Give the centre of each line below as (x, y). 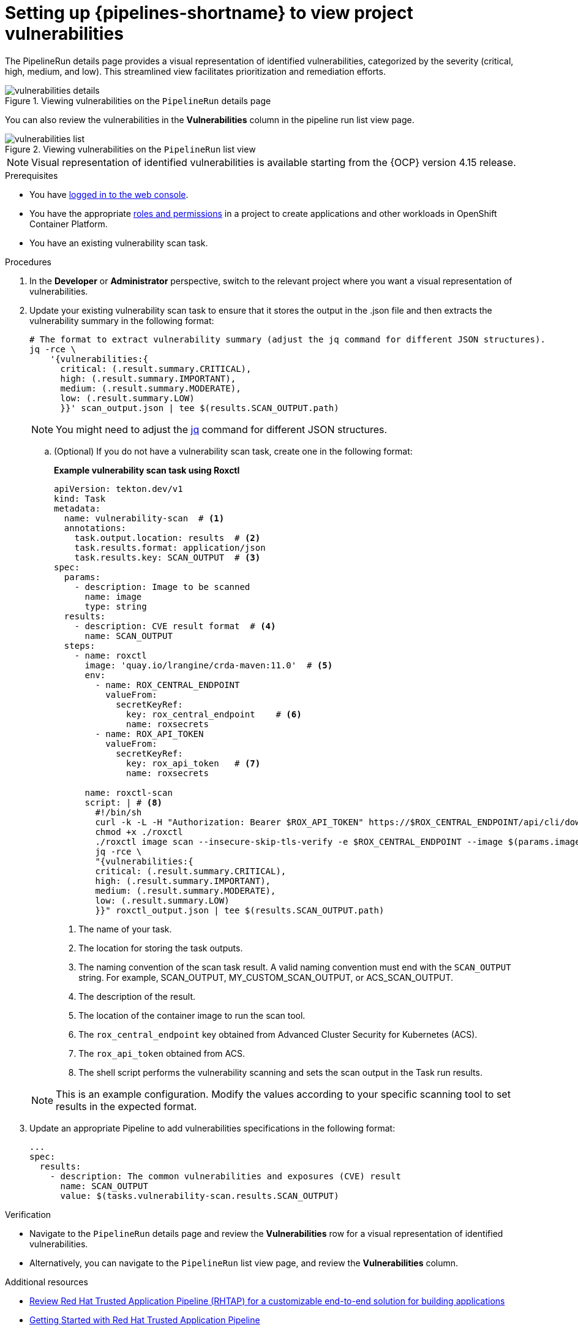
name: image (113, 596)
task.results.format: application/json (170, 547)
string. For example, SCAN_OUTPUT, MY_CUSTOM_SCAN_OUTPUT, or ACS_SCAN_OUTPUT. (266, 977)
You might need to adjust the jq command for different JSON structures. (222, 429)
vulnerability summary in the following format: (122, 320)
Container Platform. (69, 224)
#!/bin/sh (118, 812)
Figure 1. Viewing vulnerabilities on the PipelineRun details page (138, 100)
